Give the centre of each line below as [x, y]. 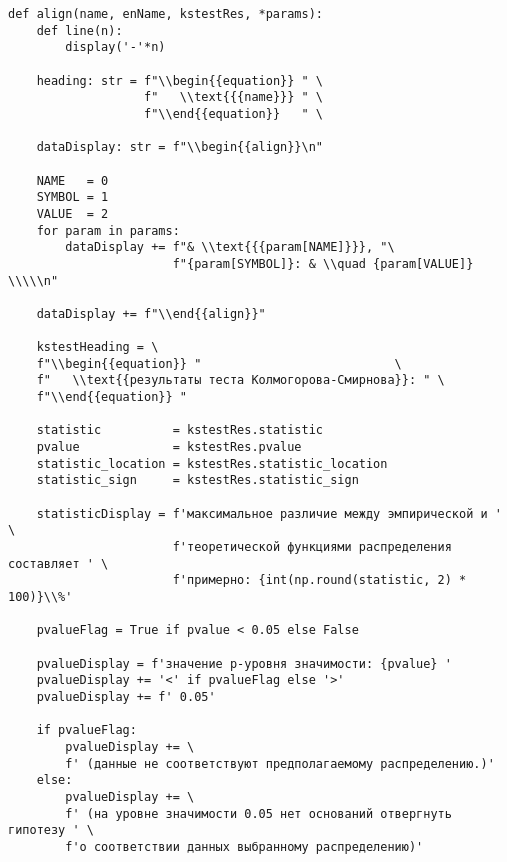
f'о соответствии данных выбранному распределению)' [244, 846]
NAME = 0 [72, 180]
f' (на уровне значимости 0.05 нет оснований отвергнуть [258, 813]
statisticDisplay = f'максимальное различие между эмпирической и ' [269, 513]
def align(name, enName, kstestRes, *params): [165, 14]
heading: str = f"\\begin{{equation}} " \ [179, 80]
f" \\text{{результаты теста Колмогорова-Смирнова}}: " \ [240, 380]
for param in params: [108, 230]
